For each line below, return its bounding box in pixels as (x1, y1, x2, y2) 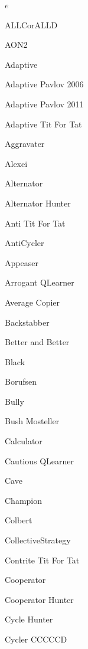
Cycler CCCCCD (5, 633, 67, 645)
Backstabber (5, 316, 50, 328)
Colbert (5, 514, 32, 526)
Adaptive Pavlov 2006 (5, 78, 84, 90)
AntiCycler (5, 237, 44, 249)
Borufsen (5, 375, 37, 388)
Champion (5, 494, 43, 506)
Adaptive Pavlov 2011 (5, 97, 84, 110)
